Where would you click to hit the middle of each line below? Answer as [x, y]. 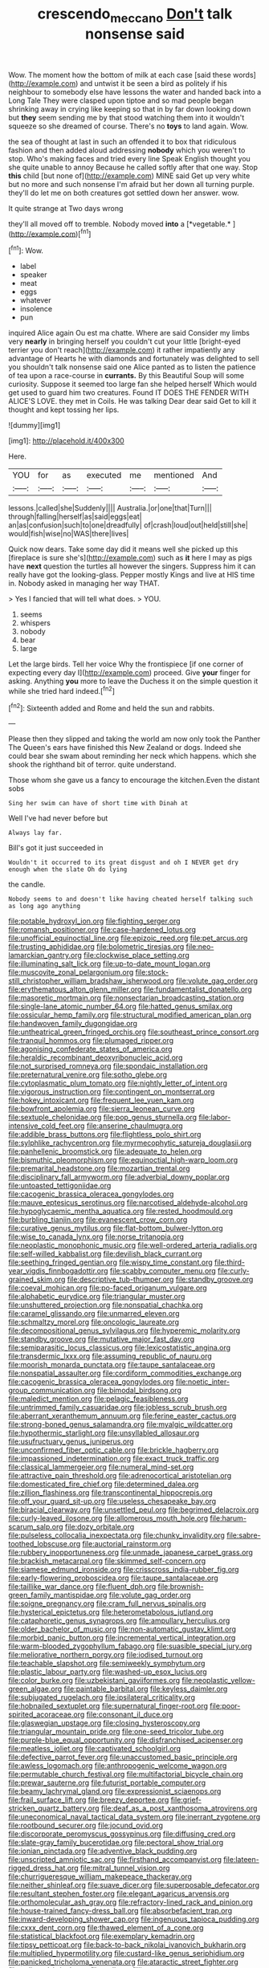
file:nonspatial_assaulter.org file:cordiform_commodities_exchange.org [125, 1373]
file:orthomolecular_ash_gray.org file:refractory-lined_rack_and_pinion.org [130, 1902]
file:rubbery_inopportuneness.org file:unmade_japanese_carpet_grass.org [130, 1552]
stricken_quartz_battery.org [54, 1808]
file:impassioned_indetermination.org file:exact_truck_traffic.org [114, 1459]
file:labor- [215, 1118]
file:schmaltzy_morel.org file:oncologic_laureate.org [94, 1322]
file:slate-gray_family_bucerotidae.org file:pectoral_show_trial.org [116, 1843]
